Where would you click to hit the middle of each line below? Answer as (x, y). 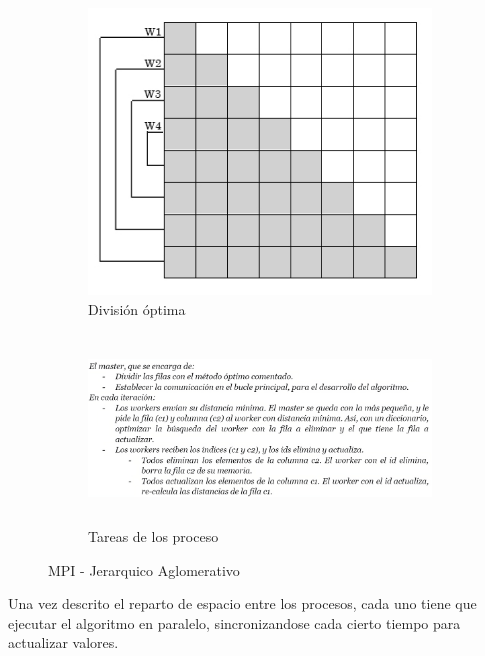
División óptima (137, 308)
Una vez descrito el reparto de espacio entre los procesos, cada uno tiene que (242, 603)
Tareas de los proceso (153, 536)
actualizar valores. (63, 642)
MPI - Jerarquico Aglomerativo (144, 569)
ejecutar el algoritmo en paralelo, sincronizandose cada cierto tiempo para (234, 622)
